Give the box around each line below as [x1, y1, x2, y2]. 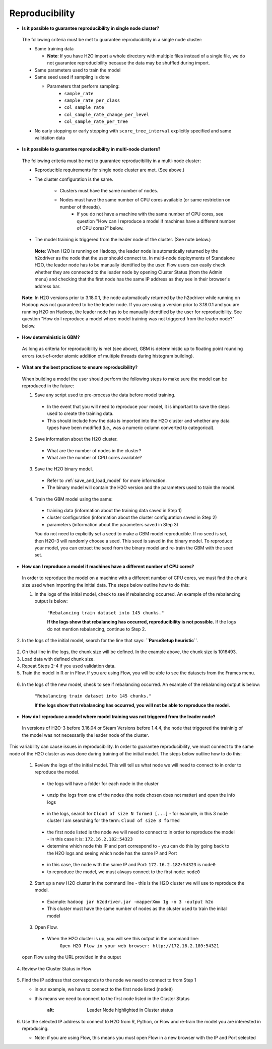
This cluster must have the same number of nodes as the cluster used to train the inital [47, 905, 227, 912]
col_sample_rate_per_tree [64, 119, 128, 124]
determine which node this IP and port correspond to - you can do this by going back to [47, 843, 229, 849]
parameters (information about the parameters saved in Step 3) [47, 521, 179, 527]
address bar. [34, 283, 60, 289]
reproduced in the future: [22, 383, 74, 389]
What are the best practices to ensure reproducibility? [22, 364, 138, 370]
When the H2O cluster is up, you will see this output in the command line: [47, 936, 199, 942]
